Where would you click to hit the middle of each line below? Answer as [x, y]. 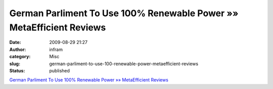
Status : [17, 70]
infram [56, 49]
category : [20, 57]
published [60, 70]
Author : [18, 49]
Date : [15, 42]
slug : [15, 64]
